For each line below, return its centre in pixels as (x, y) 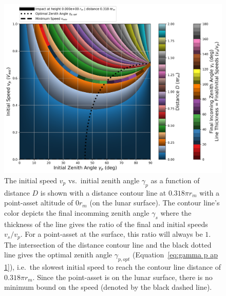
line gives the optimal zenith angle (58, 255)
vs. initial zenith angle (104, 180)
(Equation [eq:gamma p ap (175, 255)
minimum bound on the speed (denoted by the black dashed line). (108, 287)
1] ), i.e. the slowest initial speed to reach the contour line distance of (112, 267)
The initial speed (31, 180)
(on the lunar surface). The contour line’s (155, 203)
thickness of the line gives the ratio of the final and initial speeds (106, 224)
